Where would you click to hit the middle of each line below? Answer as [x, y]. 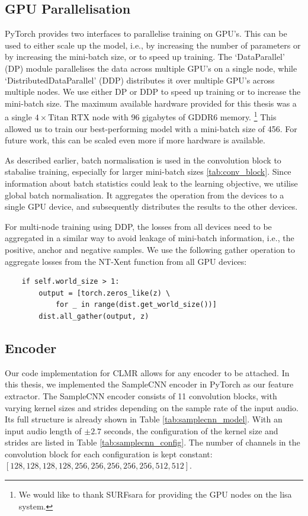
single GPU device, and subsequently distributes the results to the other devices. [151, 206]
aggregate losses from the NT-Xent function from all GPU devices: [126, 261]
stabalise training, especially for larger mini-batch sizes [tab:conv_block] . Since [148, 172]
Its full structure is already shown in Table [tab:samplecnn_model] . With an [144, 419]
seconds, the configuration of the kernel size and [191, 430]
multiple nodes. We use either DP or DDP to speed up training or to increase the [153, 92]
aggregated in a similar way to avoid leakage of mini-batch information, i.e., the [150, 238]
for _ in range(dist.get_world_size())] [136, 305]
